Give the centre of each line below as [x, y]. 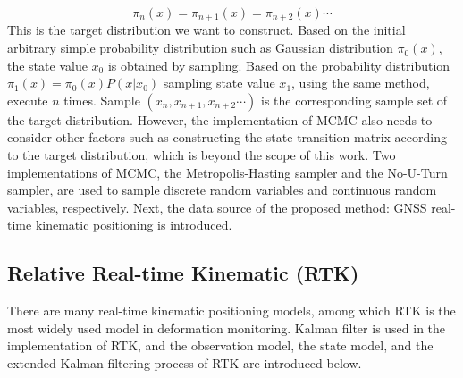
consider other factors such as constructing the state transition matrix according [227, 137]
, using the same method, [361, 83]
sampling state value [219, 83]
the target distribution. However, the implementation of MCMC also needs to [220, 119]
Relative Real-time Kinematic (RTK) [183, 273]
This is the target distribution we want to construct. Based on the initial [206, 30]
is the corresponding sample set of [354, 100]
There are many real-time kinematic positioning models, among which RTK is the [231, 311]
